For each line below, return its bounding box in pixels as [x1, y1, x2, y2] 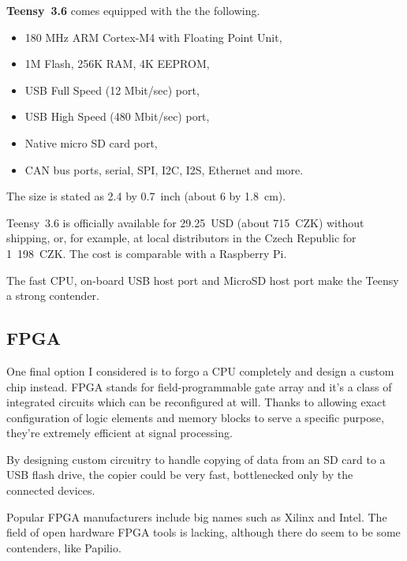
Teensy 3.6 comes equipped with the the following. [6, 2, 260, 18]
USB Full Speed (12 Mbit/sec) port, [24, 81, 200, 98]
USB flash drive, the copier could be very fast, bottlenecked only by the [6, 466, 353, 483]
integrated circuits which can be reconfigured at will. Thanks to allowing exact [6, 394, 386, 410]
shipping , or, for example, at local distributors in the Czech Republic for [6, 230, 357, 246]
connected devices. [6, 482, 95, 499]
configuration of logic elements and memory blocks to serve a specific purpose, [6, 409, 384, 425]
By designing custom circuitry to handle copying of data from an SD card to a [6, 451, 386, 467]
